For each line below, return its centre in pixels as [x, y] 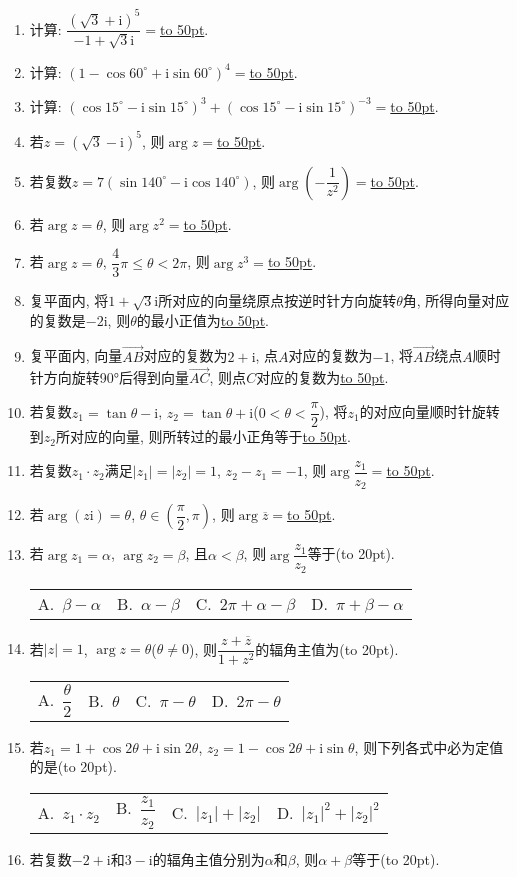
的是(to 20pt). [73, 766]
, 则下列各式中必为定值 [429, 746]
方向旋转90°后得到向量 [116, 377]
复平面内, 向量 [76, 355]
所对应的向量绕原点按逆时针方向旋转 [277, 300]
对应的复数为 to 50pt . [322, 377]
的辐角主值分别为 [208, 858]
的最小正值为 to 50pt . [202, 319]
